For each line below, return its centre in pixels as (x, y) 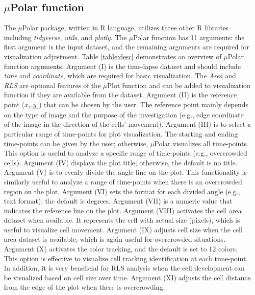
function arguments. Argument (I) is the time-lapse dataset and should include (123, 66)
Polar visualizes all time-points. (202, 143)
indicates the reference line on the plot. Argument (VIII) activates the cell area (123, 210)
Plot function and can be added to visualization (179, 85)
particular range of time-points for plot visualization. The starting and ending (121, 133)
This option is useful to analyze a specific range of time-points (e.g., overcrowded (126, 153)
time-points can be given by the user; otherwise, (76, 143)
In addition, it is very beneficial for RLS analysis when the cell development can (124, 268)
